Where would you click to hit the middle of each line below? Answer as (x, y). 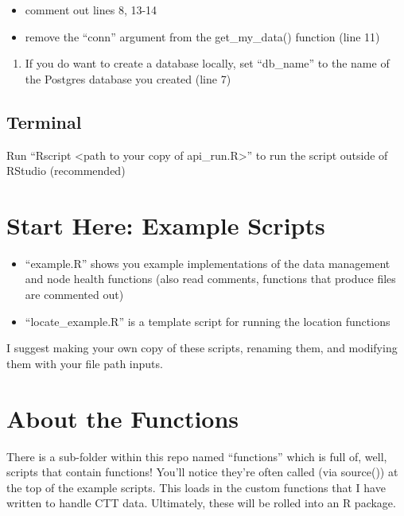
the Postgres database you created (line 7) (128, 78)
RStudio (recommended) (66, 171)
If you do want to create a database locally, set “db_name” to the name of (207, 63)
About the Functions (123, 418)
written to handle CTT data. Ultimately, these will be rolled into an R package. (201, 503)
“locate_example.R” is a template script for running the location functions (208, 321)
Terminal (44, 121)
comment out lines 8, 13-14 (91, 10)
